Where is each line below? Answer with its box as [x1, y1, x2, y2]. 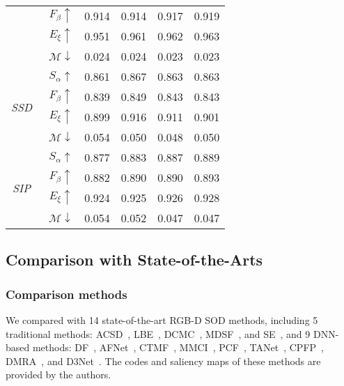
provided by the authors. [6, 367, 111, 382]
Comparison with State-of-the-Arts [6, 249, 263, 270]
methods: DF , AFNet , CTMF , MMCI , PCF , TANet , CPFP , [32, 340, 324, 355]
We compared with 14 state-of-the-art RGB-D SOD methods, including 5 [6, 313, 318, 327]
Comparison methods [6, 285, 127, 302]
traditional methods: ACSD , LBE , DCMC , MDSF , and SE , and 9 [6, 326, 311, 341]
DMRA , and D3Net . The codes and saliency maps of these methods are [6, 353, 321, 368]
